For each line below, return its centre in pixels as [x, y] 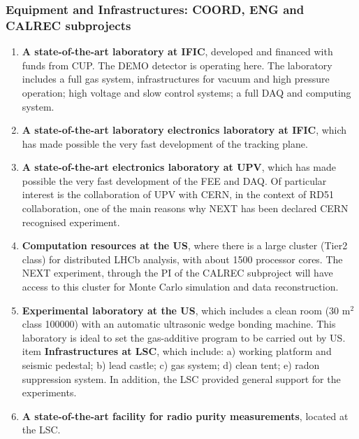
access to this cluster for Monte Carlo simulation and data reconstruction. [180, 287]
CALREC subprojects [68, 25]
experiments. [49, 392]
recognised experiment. [71, 222]
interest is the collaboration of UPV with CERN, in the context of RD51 [178, 194]
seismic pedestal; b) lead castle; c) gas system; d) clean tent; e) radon [171, 365]
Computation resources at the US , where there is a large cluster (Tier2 [185, 245]
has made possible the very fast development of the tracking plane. [165, 143]
